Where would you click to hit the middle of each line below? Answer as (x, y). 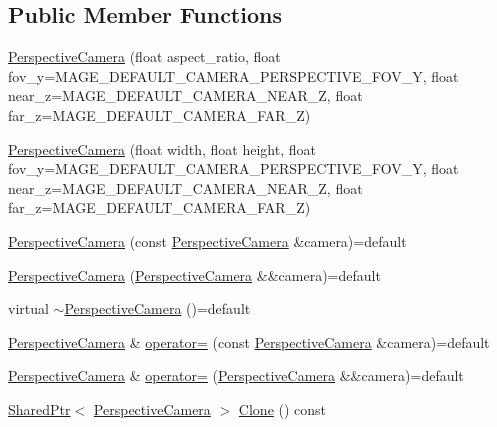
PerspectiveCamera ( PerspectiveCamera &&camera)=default (194, 274)
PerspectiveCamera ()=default (157, 308)
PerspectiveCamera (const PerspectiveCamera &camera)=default (207, 240)
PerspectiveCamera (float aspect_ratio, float (144, 56)
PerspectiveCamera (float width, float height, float (162, 148)
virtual (28, 308)
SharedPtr (39, 408)
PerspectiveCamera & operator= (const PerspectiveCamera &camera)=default (249, 341)
